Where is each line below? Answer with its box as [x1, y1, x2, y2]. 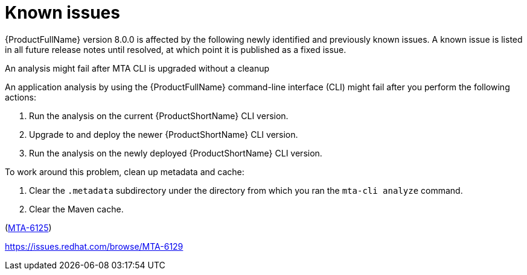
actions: [5, 91, 36, 102]
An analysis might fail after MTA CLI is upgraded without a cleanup [5, 63, 270, 73]
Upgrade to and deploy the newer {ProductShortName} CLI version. [29, 129, 298, 140]
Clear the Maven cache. [29, 203, 124, 214]
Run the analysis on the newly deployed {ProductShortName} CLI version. [29, 147, 322, 158]
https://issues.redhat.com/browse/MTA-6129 [5, 241, 184, 252]
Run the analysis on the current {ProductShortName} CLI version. [29, 110, 289, 121]
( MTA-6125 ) [5, 222, 52, 233]
